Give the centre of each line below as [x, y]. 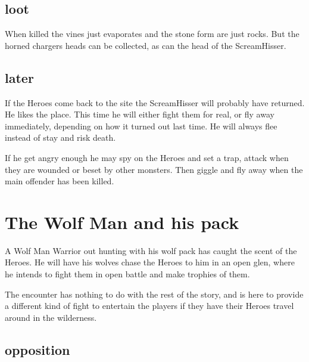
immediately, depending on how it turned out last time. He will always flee [141, 126]
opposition [38, 349]
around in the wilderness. [51, 317]
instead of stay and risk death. [60, 137]
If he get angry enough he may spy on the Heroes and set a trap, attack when [147, 157]
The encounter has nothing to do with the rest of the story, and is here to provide [154, 294]
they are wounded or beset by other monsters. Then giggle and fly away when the [154, 169]
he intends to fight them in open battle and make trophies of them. [127, 274]
